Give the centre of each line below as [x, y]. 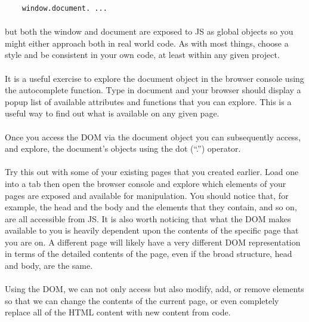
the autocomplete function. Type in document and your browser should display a [153, 90]
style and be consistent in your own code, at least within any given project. [142, 55]
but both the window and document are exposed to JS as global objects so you [149, 31]
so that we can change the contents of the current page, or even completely [142, 300]
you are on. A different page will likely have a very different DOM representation [153, 242]
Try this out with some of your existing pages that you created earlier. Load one [152, 172]
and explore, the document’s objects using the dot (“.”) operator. [123, 148]
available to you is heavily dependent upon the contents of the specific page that [152, 230]
